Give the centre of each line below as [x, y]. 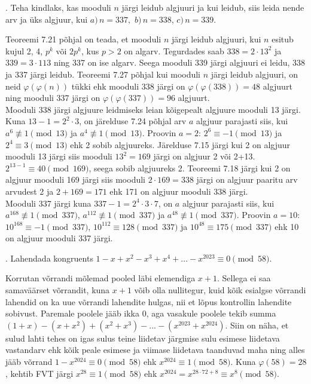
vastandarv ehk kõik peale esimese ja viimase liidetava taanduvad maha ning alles [155, 350]
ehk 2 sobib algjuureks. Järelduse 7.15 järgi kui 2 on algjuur [180, 144]
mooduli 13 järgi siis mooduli [59, 156]
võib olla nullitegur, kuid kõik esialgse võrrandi [220, 290]
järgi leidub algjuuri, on [254, 74]
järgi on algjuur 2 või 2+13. [204, 156]
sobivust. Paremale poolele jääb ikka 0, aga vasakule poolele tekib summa [141, 313]
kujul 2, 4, [24, 50]
